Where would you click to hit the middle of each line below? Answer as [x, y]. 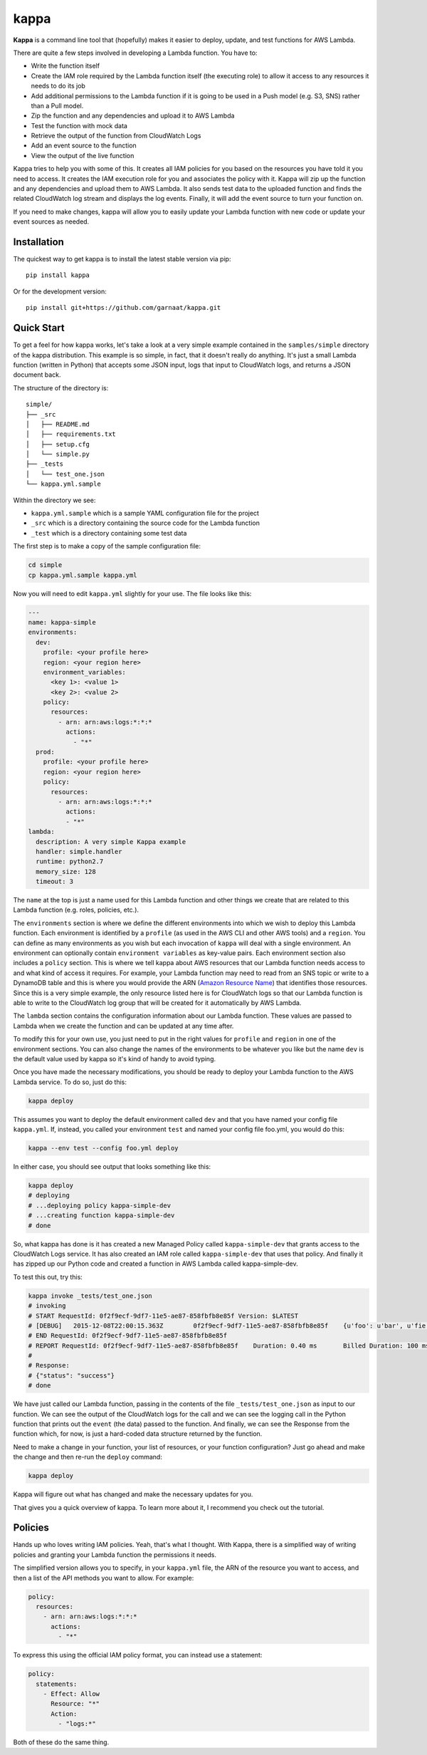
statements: [57, 1684]
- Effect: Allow [71, 1694]
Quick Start [39, 328]
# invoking [47, 1306]
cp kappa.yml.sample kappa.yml [83, 575]
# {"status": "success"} [72, 1375]
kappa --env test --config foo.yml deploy [103, 1148]
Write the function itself [65, 66]
